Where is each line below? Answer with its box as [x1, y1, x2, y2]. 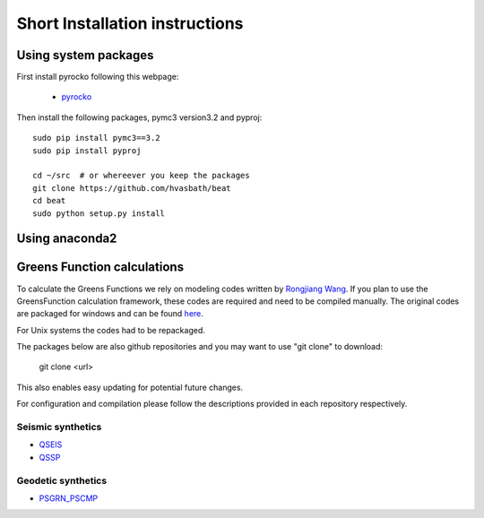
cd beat [32, 195, 66, 206]
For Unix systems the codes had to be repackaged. [16, 324, 205, 335]
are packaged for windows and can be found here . [16, 308, 203, 319]
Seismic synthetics [16, 421, 102, 433]
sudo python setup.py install [32, 208, 166, 219]
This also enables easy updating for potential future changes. [16, 382, 244, 393]
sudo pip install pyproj [32, 145, 142, 156]
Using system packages [16, 47, 154, 63]
